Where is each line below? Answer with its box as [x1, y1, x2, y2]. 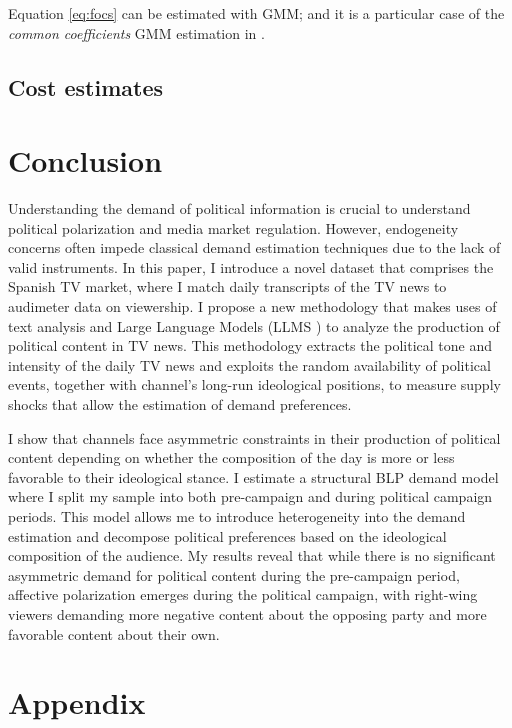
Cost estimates [8, 71, 164, 102]
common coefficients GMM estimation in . [8, 22, 265, 43]
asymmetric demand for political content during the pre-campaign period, [8, 564, 460, 585]
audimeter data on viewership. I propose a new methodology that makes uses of [8, 296, 497, 317]
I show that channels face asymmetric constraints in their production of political [8, 427, 501, 448]
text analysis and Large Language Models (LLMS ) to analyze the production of [8, 315, 500, 336]
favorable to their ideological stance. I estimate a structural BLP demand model [8, 466, 499, 487]
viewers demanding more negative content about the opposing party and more [8, 603, 487, 624]
